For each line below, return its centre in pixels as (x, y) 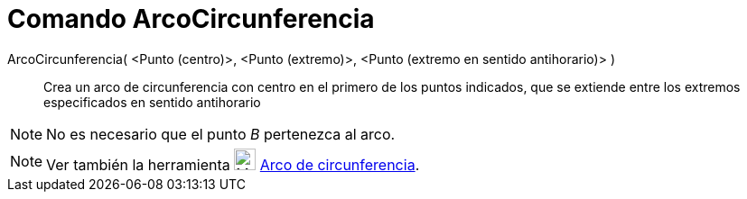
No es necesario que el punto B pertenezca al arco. (221, 134)
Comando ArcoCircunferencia (191, 19)
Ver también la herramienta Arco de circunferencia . (233, 164)
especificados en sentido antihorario (152, 102)
